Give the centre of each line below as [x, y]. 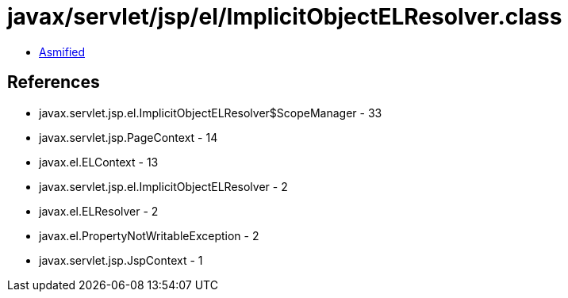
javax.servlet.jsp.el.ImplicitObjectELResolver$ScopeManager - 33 [211, 113]
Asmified [62, 52]
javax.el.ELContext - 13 [99, 162]
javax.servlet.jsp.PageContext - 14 [129, 137]
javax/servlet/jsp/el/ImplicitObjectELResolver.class [285, 17]
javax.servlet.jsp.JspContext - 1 [121, 260]
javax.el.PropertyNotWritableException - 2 [149, 235]
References [54, 82]
